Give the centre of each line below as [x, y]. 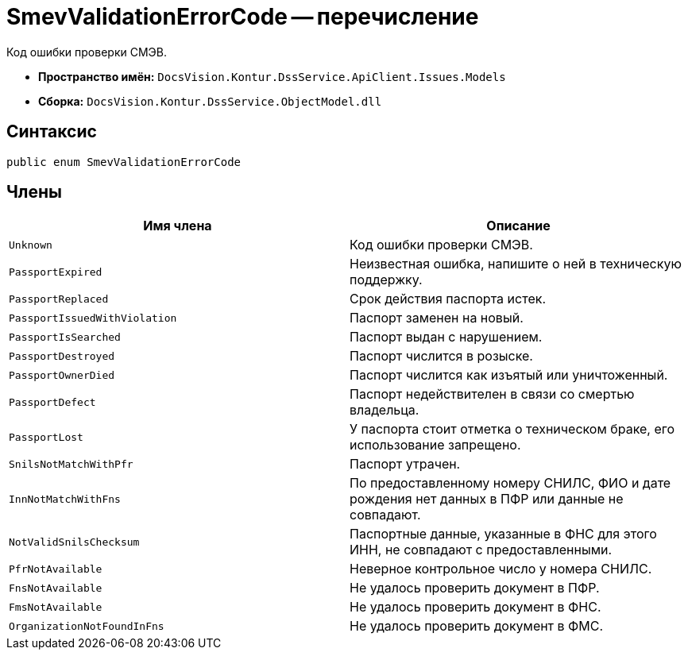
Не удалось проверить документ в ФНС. [475, 607]
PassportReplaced [59, 299]
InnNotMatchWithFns [65, 499]
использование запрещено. [435, 445]
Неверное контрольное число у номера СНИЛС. [501, 569]
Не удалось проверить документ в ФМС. [477, 626]
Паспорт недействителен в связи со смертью [492, 394]
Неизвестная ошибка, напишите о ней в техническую [516, 264]
